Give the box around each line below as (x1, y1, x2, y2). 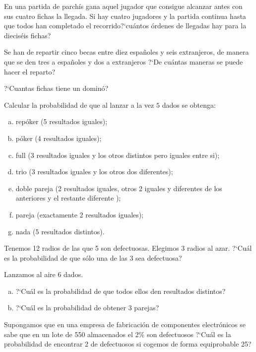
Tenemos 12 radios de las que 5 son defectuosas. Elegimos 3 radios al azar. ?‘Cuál (4, 243, 252, 253)
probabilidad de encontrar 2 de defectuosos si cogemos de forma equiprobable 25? (4, 339, 252, 349)
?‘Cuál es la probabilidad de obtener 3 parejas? (15, 302, 159, 313)
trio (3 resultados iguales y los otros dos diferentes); (15, 166, 173, 177)
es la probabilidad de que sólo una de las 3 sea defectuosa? (4, 252, 182, 263)
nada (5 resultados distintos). (15, 226, 105, 236)
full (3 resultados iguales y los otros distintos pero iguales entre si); (15, 149, 220, 160)
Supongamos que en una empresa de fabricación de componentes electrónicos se (4, 319, 246, 330)
